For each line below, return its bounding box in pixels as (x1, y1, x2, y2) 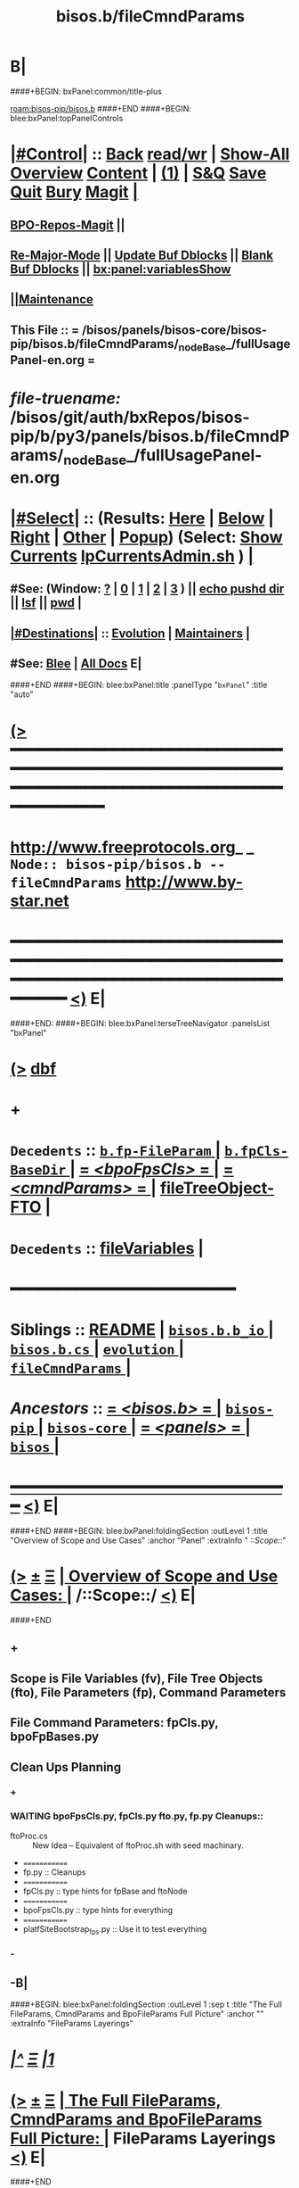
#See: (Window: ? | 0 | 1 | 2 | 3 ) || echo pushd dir (10, 582, 285, 597)
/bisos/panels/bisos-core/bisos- (81, 322, 268, 337)
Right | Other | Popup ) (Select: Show (10, 526, 283, 547)
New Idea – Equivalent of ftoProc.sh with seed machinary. (32, 1840, 244, 1851)
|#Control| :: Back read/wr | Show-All (10, 145, 290, 164)
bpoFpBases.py (10, 1729, 100, 1745)
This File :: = (10, 322, 79, 337)
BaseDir (10, 1162, 67, 1179)
